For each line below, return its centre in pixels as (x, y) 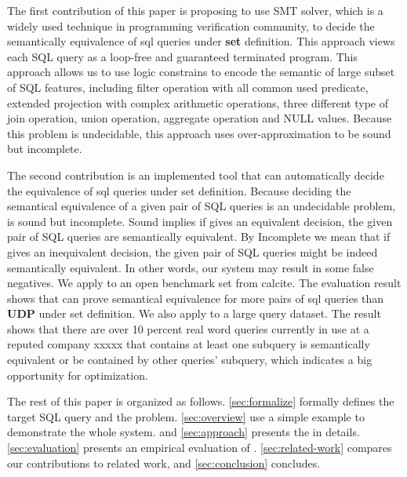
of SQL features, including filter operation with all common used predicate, (188, 87)
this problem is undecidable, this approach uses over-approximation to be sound (199, 133)
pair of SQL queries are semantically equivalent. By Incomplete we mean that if (199, 237)
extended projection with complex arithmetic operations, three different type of (198, 102)
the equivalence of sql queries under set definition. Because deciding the (179, 190)
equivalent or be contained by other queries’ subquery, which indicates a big (190, 360)
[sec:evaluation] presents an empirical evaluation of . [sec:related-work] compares (200, 448)
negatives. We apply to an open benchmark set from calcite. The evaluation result (204, 283)
